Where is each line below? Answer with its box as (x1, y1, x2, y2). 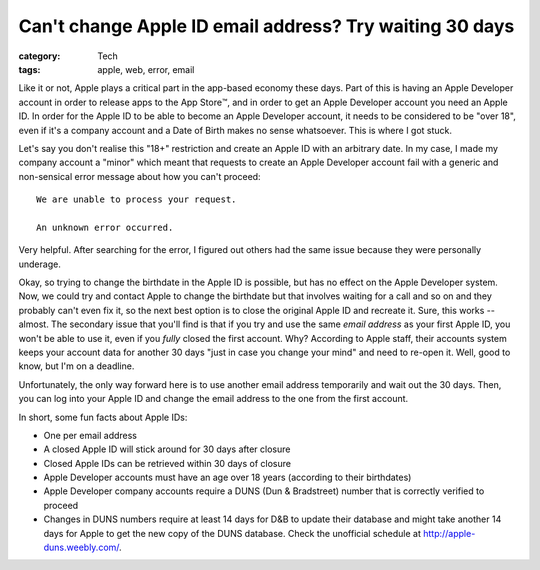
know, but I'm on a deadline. (18, 360, 135, 372)
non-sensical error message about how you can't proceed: (18, 170, 261, 182)
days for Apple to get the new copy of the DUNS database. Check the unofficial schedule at (43, 527, 422, 539)
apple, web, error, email (97, 63, 195, 75)
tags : (18, 63, 41, 75)
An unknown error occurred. (36, 221, 174, 233)
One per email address (43, 429, 138, 441)
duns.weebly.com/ (43, 541, 120, 554)
